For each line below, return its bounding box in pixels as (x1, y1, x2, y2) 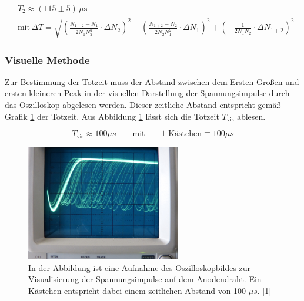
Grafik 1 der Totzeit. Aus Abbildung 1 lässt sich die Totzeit (5, 110, 219, 122)
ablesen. (236, 110, 266, 122)
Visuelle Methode (5, 52, 90, 67)
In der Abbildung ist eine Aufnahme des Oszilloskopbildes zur (28, 261, 251, 273)
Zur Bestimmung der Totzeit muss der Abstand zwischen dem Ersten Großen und (5, 75, 299, 87)
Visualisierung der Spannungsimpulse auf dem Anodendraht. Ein (28, 273, 262, 285)
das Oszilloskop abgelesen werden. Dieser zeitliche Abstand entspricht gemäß (5, 99, 281, 111)
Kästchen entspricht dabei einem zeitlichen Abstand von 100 (28, 284, 246, 296)
